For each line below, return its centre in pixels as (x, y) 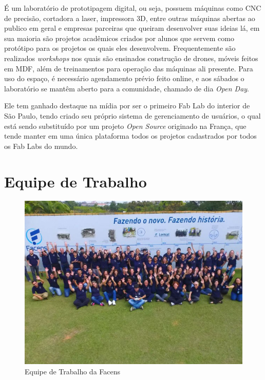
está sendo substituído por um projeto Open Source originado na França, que (125, 126)
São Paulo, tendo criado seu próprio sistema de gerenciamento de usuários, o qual (132, 115)
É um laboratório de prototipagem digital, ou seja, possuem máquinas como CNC (133, 8)
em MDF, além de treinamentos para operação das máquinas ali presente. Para (129, 68)
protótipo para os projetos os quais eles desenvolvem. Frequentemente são (120, 48)
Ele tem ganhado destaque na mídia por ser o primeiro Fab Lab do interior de (127, 106)
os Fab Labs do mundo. (41, 146)
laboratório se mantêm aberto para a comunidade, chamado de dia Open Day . (127, 88)
